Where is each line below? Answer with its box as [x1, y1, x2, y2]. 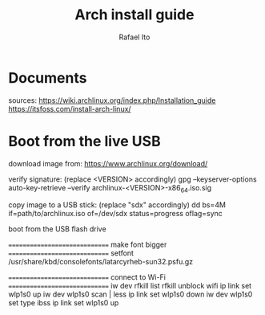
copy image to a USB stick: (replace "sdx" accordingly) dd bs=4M [8, 200, 227, 210]
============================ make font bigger [8, 239, 167, 250]
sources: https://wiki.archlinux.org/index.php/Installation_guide [8, 95, 216, 105]
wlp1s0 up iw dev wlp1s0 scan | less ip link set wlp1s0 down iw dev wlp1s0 [8, 289, 253, 299]
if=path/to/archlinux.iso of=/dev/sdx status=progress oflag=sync [8, 209, 223, 219]
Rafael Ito [118, 32, 151, 42]
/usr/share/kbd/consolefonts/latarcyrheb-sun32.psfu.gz [8, 257, 194, 267]
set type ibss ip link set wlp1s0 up [8, 298, 119, 308]
